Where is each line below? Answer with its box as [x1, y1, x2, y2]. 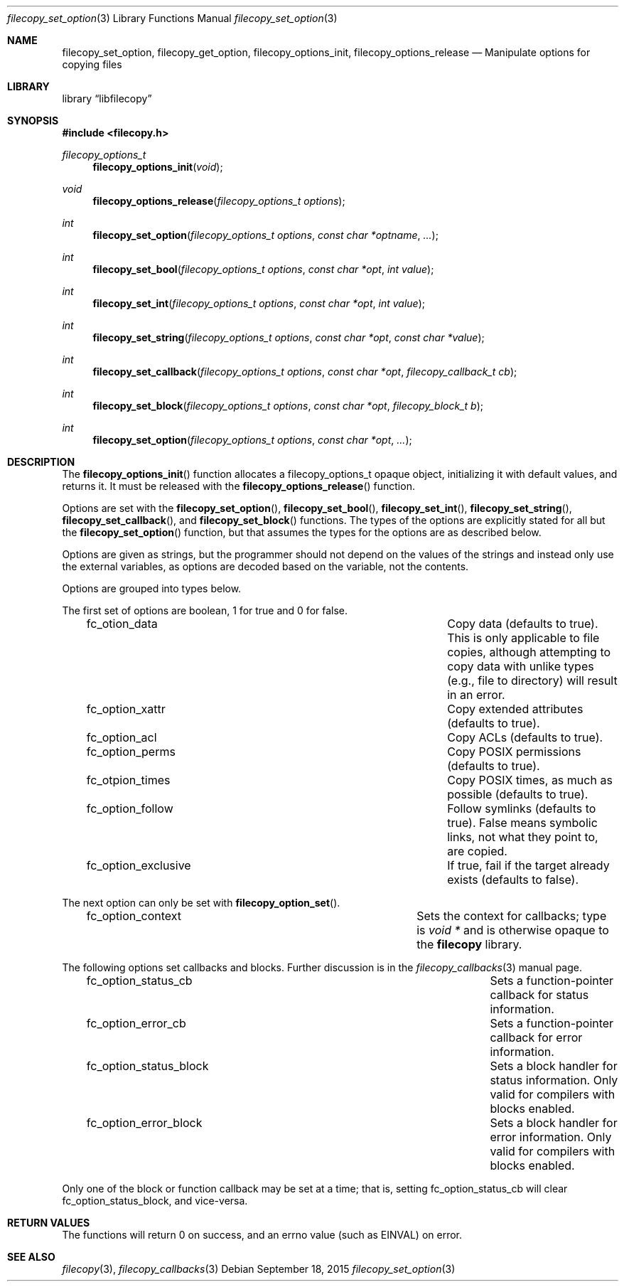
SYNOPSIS [7, 114, 59, 127]
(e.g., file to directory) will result [447, 673, 618, 688]
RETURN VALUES [7, 1217, 90, 1229]
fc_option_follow [86, 801, 173, 816]
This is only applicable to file [447, 631, 600, 645]
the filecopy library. [416, 937, 522, 951]
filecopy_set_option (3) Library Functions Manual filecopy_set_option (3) [7, 12, 338, 24]
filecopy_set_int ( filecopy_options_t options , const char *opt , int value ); [92, 297, 425, 309]
